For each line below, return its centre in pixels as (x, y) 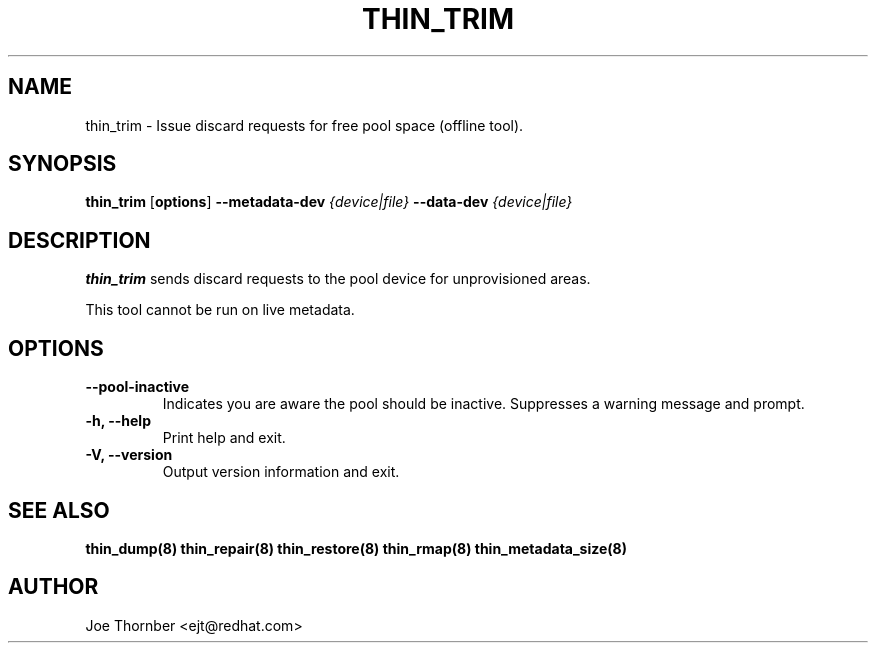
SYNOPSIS (62, 164)
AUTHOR (53, 587)
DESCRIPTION (79, 240)
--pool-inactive (137, 387)
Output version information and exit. (281, 472)
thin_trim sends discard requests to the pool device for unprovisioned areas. (338, 279)
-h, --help (118, 421)
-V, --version (129, 455)
